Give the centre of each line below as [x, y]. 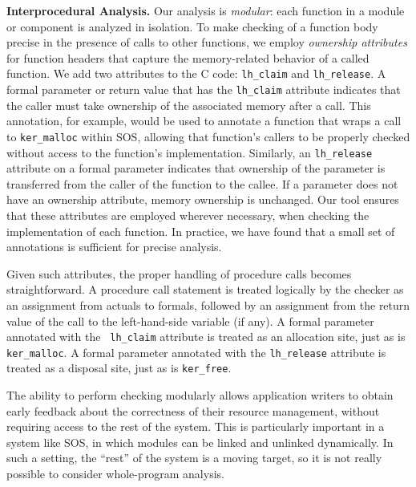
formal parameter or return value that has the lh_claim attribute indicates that [204, 89]
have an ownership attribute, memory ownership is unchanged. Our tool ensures [203, 199]
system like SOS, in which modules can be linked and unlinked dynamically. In [200, 442]
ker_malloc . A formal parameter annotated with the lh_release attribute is [196, 352]
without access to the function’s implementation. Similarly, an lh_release [190, 152]
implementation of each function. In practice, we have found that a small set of [201, 231]
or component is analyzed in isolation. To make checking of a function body [192, 26]
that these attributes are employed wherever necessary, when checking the [188, 215]
